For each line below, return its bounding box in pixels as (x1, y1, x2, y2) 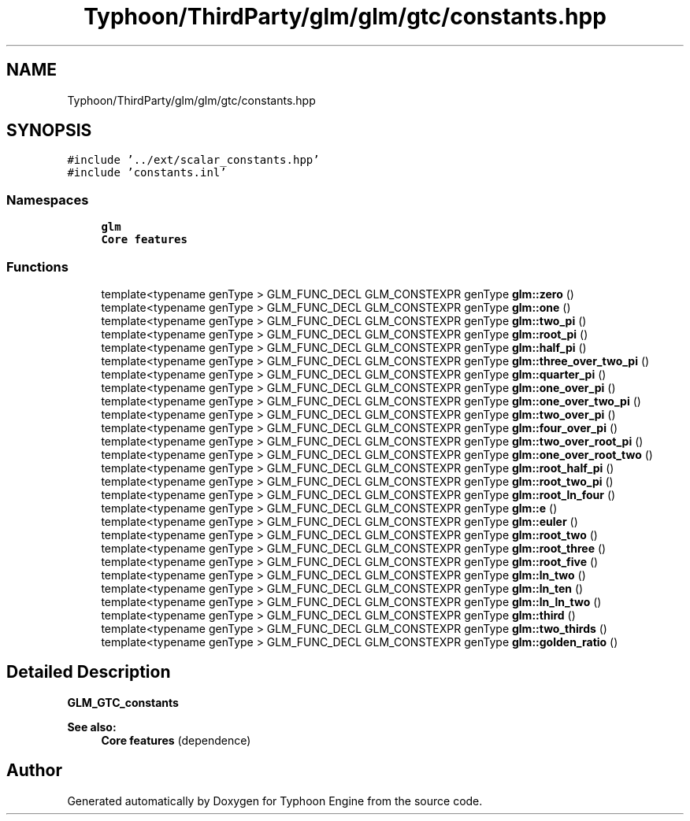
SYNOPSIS (6, 120, 92, 141)
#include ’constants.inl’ (67, 166, 227, 179)
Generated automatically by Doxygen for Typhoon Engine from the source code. (67, 793, 483, 808)
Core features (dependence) (101, 733, 251, 747)
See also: (67, 719, 117, 734)
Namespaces (6, 191, 89, 208)
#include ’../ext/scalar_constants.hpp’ (67, 153, 320, 167)
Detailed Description (6, 662, 171, 682)
